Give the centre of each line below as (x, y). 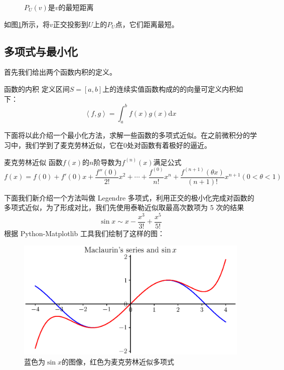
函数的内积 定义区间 (37, 88)
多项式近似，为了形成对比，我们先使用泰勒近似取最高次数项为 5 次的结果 (124, 207)
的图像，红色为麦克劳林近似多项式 (118, 361)
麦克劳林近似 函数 (33, 162)
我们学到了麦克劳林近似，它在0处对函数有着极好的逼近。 (118, 145)
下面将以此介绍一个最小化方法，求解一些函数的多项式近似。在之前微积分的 (127, 135)
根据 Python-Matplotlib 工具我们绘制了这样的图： (84, 233)
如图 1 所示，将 (27, 24)
